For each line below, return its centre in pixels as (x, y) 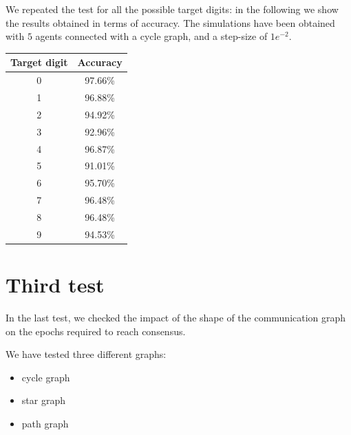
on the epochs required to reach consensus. (96, 331)
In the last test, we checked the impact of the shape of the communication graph (176, 317)
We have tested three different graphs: (86, 354)
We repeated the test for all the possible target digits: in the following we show (172, 9)
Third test (55, 284)
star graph (43, 400)
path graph (45, 423)
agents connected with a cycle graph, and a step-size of (151, 36)
